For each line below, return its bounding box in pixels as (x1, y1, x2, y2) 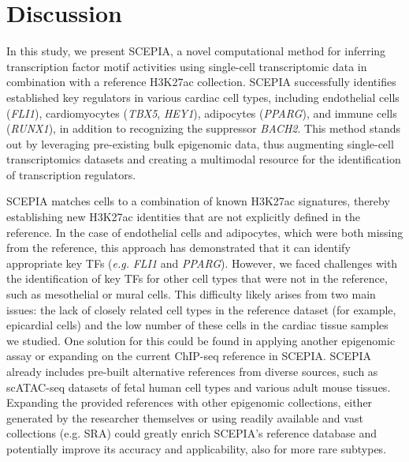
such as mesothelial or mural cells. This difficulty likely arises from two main (6, 286, 376, 302)
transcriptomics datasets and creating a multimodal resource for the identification (6, 151, 401, 167)
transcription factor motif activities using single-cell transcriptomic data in (6, 58, 367, 74)
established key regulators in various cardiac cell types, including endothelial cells (6, 88, 400, 105)
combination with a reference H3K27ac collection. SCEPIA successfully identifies (6, 73, 396, 90)
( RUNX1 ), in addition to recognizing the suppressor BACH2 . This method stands (6, 120, 400, 137)
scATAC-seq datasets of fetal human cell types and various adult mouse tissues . (6, 378, 391, 395)
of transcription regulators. (6, 166, 136, 182)
